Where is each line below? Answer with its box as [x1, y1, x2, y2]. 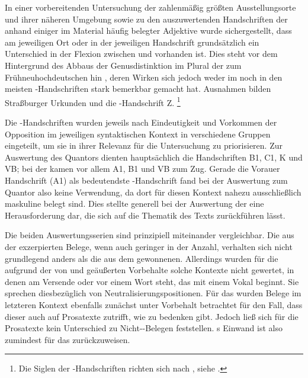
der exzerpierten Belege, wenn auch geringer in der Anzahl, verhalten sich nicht [5, 240, 293, 252]
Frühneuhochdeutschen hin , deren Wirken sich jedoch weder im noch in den [5, 71, 283, 83]
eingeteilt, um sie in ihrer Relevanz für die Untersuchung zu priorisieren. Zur [5, 139, 283, 152]
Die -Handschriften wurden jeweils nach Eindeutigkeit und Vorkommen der [5, 116, 277, 128]
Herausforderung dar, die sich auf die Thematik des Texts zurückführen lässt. [5, 209, 285, 221]
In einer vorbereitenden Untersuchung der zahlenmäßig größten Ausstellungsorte [5, 1, 296, 13]
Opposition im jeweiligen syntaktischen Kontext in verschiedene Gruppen [5, 127, 271, 140]
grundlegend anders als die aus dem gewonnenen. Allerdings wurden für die [5, 252, 278, 264]
